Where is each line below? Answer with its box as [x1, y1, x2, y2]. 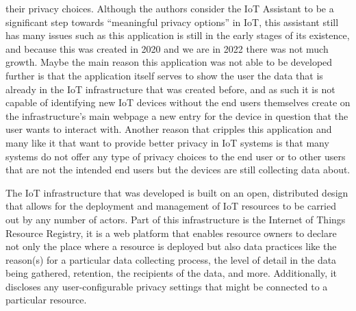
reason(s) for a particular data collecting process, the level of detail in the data [5, 252, 337, 266]
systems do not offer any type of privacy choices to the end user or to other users [5, 149, 346, 163]
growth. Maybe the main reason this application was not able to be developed [5, 55, 333, 69]
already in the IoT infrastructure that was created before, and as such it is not [5, 82, 335, 96]
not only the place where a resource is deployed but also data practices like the [5, 239, 337, 253]
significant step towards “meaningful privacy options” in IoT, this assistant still [5, 14, 339, 29]
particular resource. [5, 293, 87, 307]
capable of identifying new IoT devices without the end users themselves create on [5, 95, 351, 110]
